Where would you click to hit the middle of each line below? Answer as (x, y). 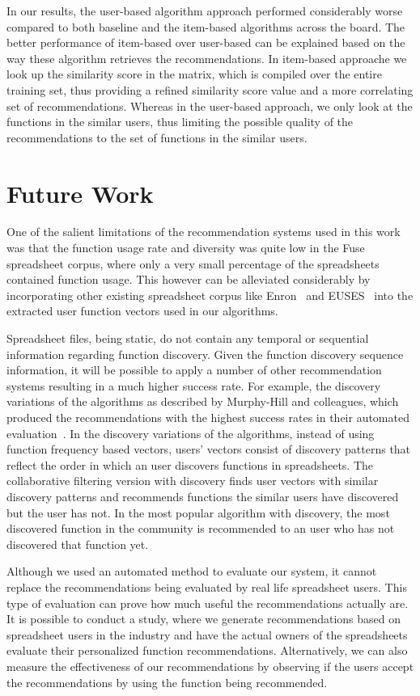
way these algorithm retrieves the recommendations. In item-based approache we (207, 58)
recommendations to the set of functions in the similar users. (157, 137)
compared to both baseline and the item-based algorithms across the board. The (206, 26)
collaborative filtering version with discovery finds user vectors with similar (193, 481)
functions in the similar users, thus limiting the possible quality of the (180, 122)
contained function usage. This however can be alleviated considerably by (189, 279)
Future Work (80, 193)
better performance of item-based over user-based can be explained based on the (206, 42)
